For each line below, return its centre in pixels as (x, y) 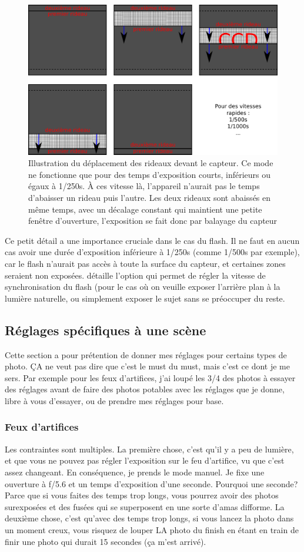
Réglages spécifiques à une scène (106, 330)
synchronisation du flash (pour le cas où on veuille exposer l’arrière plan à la (143, 287)
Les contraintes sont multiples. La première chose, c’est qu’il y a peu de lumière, (149, 449)
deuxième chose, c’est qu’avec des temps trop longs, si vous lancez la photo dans (149, 518)
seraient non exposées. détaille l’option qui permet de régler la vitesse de (135, 275)
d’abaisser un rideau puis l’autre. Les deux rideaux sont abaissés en (150, 198)
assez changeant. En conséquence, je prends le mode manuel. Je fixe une (135, 472)
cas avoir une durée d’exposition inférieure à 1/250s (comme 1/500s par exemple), (152, 252)
